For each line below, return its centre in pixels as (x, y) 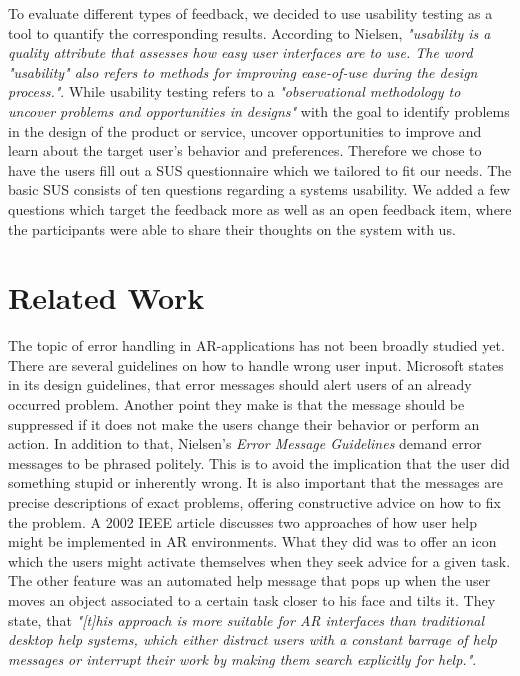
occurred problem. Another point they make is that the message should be (236, 404)
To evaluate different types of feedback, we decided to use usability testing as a (250, 13)
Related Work (106, 297)
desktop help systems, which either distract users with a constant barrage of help (252, 639)
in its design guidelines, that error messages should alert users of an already (240, 384)
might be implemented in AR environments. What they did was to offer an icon (252, 541)
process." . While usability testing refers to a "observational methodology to (234, 91)
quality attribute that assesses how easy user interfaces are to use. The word (240, 52)
